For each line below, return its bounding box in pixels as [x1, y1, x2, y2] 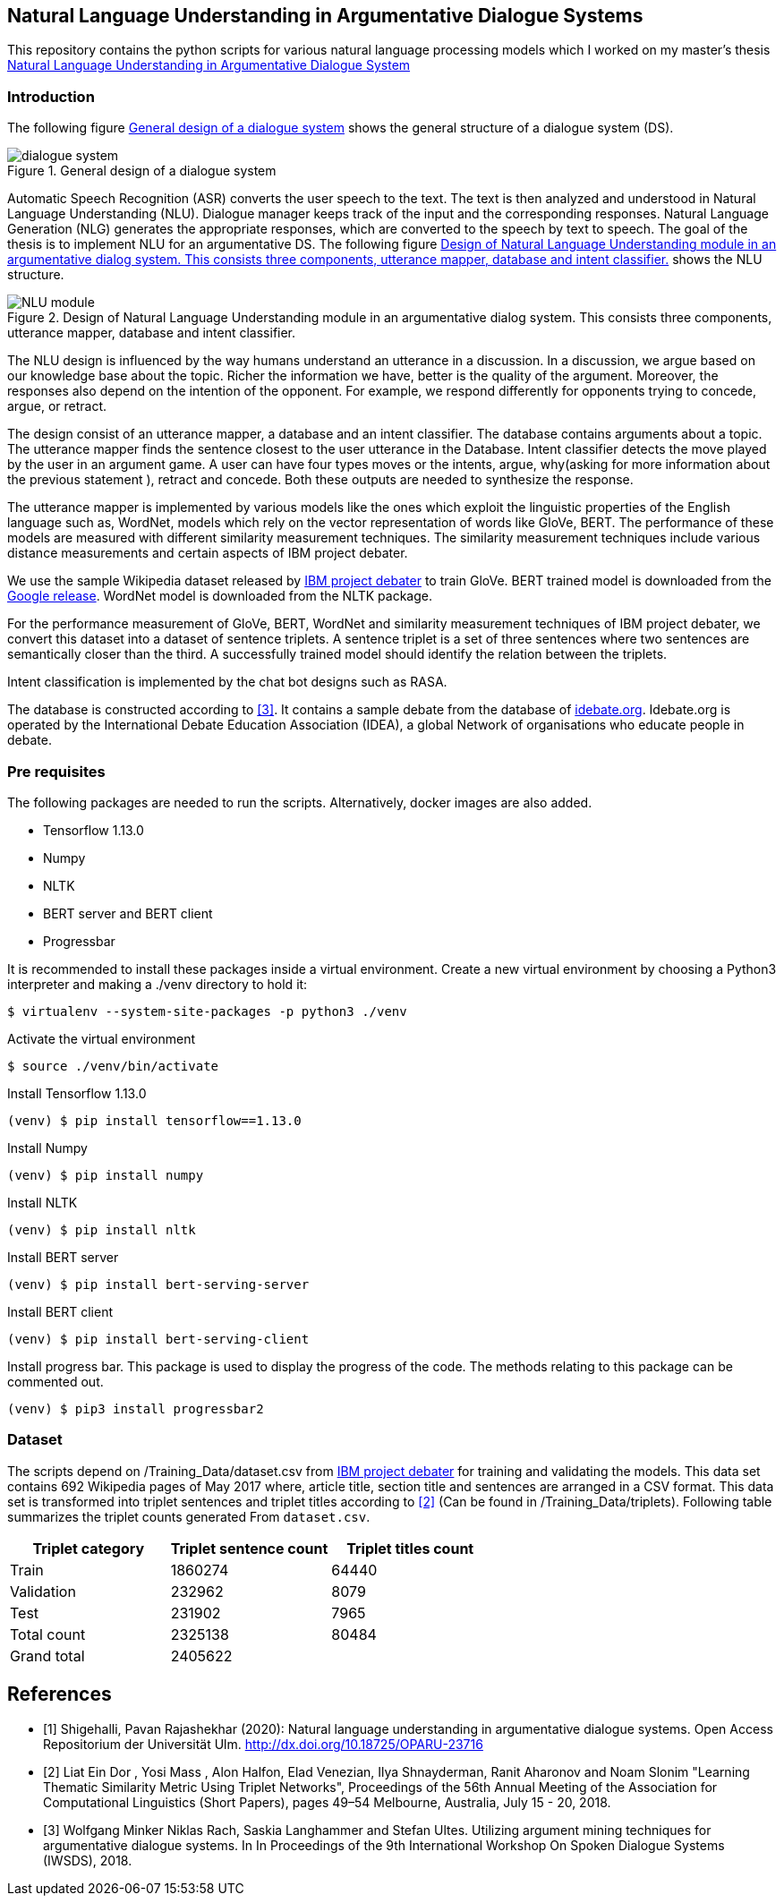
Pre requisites [7, 762, 106, 781]
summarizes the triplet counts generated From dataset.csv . [7, 1508, 371, 1524]
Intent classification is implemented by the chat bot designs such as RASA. [7, 674, 447, 690]
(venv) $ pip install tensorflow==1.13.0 [7, 1113, 302, 1128]
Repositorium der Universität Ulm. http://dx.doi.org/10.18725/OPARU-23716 [43, 1736, 483, 1752]
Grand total [10, 1646, 85, 1665]
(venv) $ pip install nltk [7, 1222, 196, 1237]
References [7, 1683, 112, 1706]
